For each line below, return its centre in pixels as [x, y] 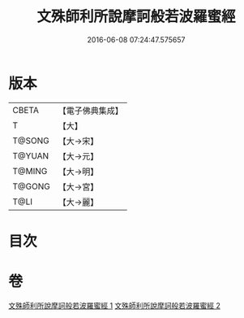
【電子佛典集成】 [90, 111]
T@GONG [31, 186]
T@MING [30, 171]
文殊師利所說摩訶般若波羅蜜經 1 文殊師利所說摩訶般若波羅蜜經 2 [115, 305]
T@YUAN [31, 155]
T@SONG [31, 141]
